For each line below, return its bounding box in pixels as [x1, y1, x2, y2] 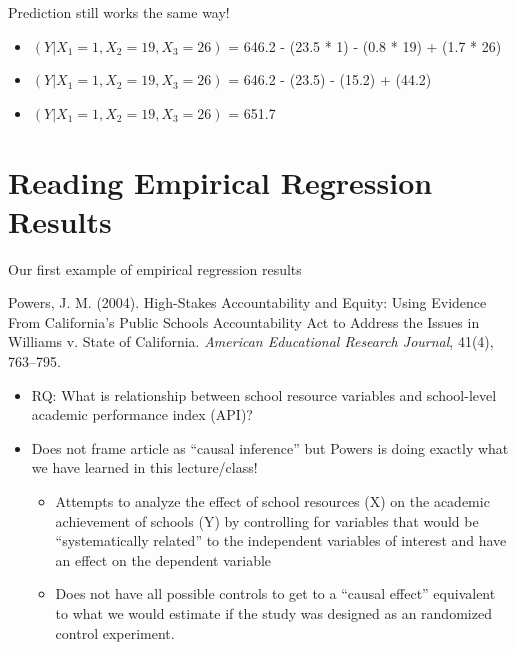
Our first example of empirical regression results [8, 258, 302, 279]
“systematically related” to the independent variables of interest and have [55, 530, 507, 551]
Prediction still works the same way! [8, 2, 230, 22]
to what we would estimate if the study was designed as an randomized [55, 603, 492, 623]
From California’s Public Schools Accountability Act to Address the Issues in [8, 311, 480, 332]
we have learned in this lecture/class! [31, 457, 258, 478]
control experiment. [55, 622, 175, 643]
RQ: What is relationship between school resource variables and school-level [31, 384, 497, 405]
